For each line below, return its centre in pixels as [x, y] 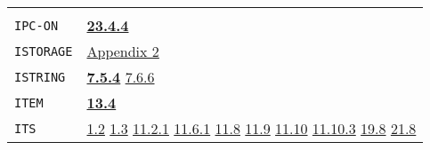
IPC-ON [37, 25]
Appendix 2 [123, 51]
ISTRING [40, 77]
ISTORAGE [44, 51]
